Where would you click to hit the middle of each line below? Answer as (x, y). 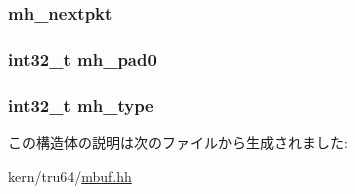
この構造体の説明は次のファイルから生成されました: (178, 141)
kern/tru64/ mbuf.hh (70, 175)
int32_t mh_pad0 (82, 58)
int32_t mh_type (81, 104)
